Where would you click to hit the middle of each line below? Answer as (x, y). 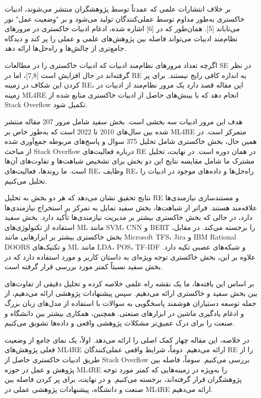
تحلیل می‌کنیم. (26, 180)
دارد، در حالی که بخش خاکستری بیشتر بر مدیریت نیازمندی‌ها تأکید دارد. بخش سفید (128, 217)
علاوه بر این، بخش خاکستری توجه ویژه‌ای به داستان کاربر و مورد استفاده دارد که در (130, 256)
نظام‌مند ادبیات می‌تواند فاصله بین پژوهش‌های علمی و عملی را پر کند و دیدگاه (121, 38)
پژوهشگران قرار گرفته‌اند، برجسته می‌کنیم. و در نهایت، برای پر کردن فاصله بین (123, 379)
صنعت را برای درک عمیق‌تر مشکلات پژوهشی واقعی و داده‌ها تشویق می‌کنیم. (120, 323)
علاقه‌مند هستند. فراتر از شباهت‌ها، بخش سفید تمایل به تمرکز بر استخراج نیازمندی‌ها (131, 207)
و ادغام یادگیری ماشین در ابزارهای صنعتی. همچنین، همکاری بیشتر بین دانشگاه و (124, 313)
